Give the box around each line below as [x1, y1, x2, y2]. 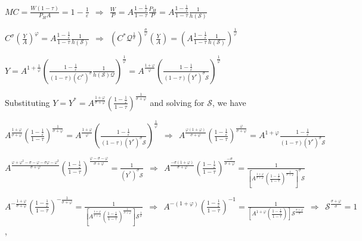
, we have [212, 96, 246, 108]
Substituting [5, 96, 50, 108]
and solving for [150, 96, 205, 108]
